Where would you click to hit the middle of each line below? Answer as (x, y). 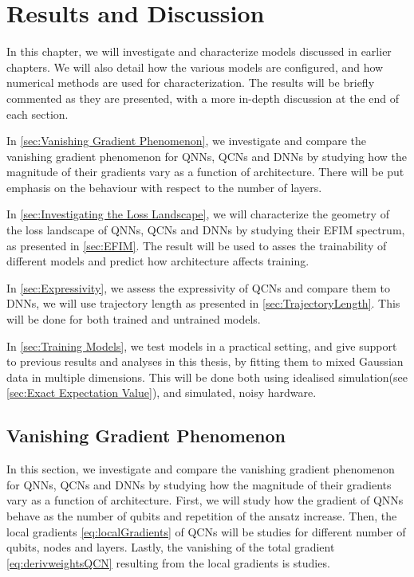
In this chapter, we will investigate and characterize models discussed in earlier (199, 51)
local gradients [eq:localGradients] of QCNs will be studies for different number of (206, 531)
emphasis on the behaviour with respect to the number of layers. (164, 187)
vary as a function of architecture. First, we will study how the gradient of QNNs (205, 500)
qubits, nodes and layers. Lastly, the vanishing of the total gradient (171, 547)
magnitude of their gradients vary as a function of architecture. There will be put (205, 172)
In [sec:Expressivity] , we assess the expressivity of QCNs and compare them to (198, 287)
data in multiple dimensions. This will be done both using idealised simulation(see (207, 377)
